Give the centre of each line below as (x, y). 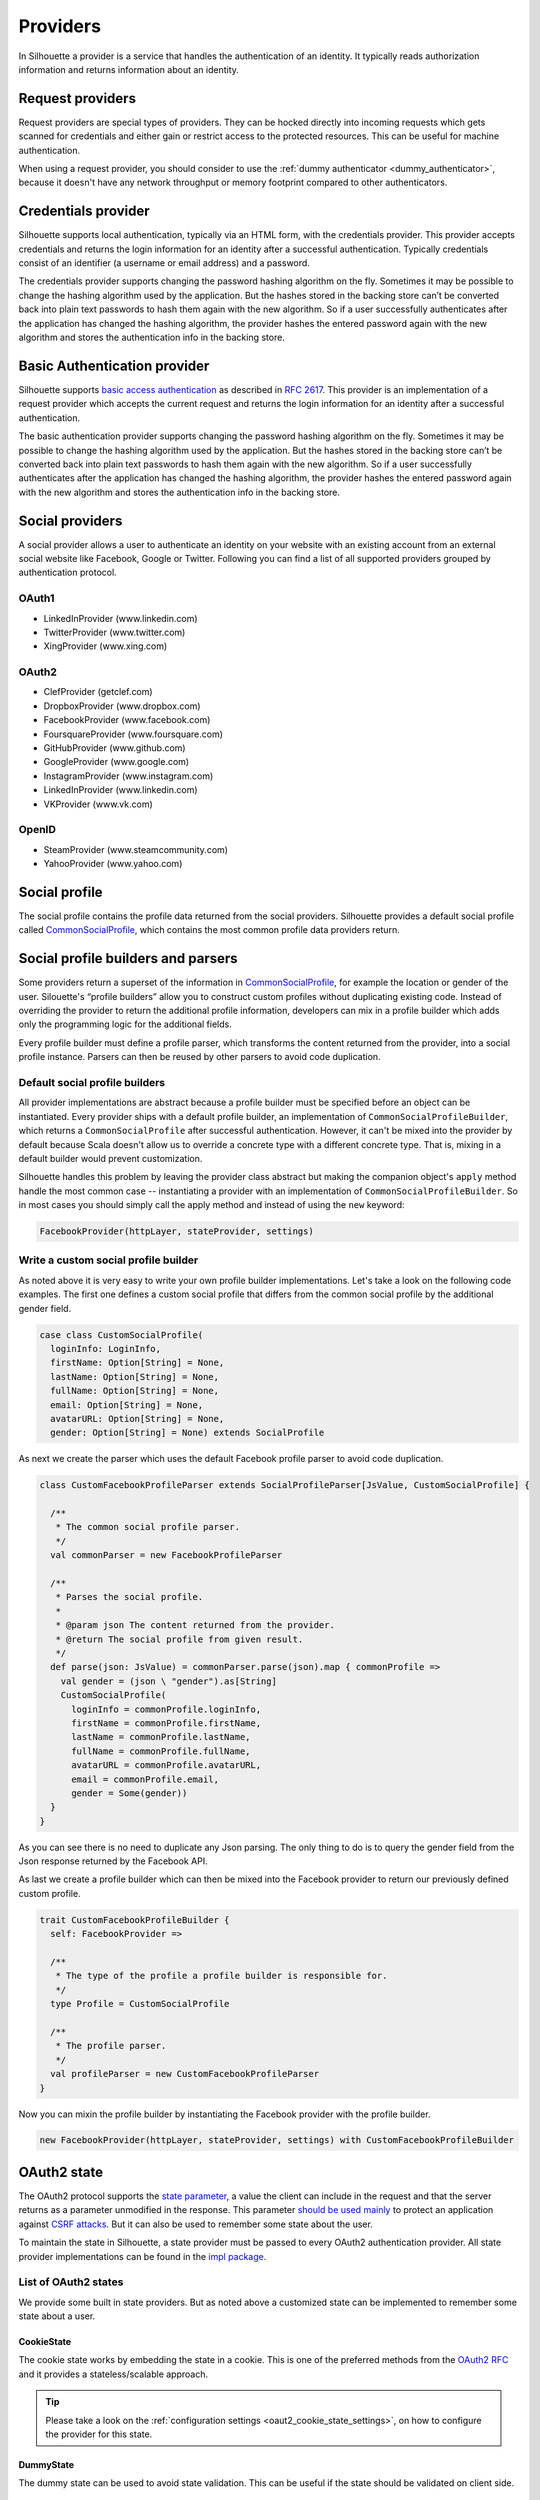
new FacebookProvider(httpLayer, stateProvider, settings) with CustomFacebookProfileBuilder (277, 2140)
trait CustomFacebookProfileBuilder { (134, 1919)
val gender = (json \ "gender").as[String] (168, 1681)
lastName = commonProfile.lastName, (161, 1737)
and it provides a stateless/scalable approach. (113, 2374)
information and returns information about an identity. (129, 69)
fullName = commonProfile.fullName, (161, 1751)
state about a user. (57, 2316)
